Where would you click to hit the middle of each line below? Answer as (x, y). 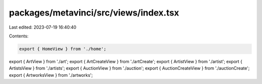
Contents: (19, 36)
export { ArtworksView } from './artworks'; (51, 75)
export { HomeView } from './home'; (63, 49)
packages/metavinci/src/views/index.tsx (94, 13)
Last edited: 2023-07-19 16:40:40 (43, 27)
